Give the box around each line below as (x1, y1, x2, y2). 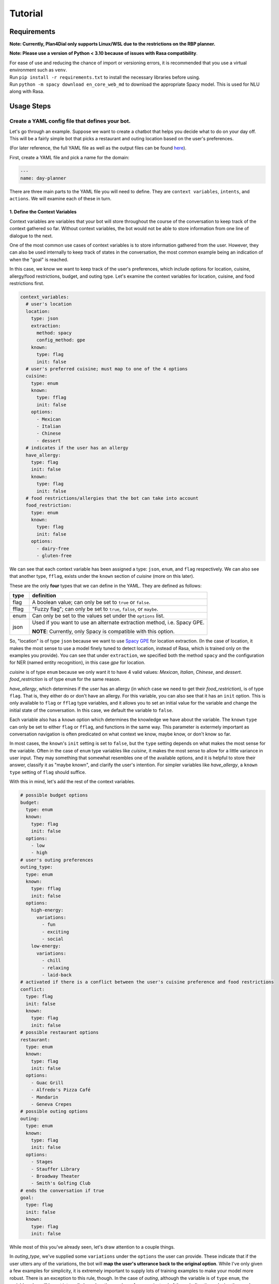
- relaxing (41, 965, 69, 971)
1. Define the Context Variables (9, 209, 77, 215)
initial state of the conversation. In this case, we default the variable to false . (9, 707, 174, 713)
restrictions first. (9, 280, 45, 286)
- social (41, 936, 64, 942)
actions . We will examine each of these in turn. (9, 196, 112, 202)
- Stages (31, 1159, 53, 1165)
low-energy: (31, 943, 61, 949)
